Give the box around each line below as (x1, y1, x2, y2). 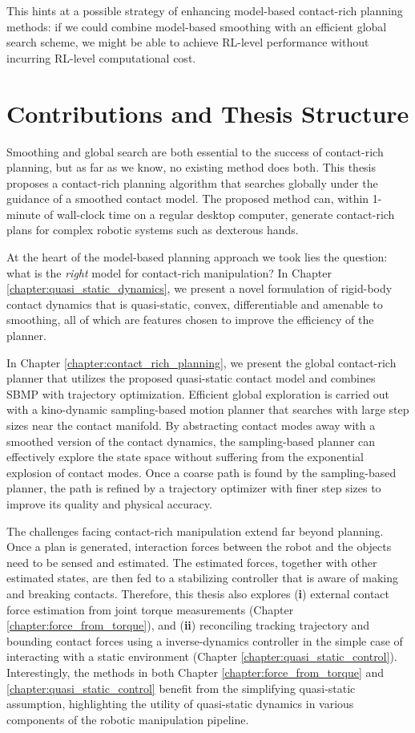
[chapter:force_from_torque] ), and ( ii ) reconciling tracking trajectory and (6, 617, 370, 634)
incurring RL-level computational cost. (6, 49, 196, 66)
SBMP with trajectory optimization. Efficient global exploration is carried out (6, 385, 390, 402)
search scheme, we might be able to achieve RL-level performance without (6, 34, 369, 51)
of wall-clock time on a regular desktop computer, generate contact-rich (44, 205, 395, 222)
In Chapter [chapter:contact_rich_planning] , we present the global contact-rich (6, 354, 397, 371)
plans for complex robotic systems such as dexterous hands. (6, 221, 299, 238)
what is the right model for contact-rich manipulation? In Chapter (6, 264, 332, 281)
